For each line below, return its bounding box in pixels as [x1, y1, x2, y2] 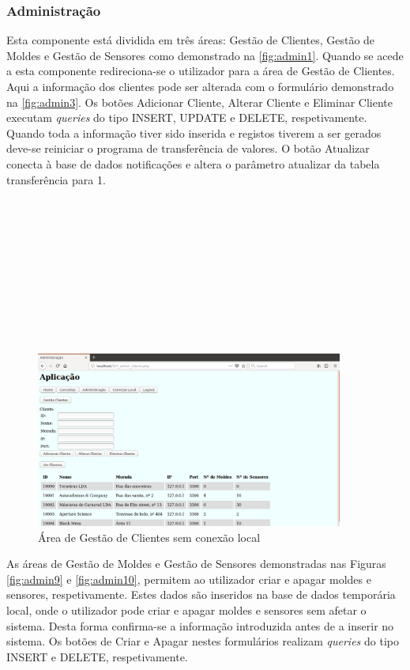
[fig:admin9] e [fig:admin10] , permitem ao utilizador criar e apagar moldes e [6, 570, 371, 587]
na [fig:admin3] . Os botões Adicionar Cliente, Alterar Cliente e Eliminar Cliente [6, 93, 393, 110]
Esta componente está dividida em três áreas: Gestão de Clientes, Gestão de [6, 32, 375, 48]
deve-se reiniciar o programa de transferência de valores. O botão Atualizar [6, 140, 370, 157]
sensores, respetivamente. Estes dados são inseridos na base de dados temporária [6, 586, 396, 603]
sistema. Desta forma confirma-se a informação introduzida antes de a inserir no [6, 617, 394, 634]
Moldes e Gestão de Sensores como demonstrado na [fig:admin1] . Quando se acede [6, 47, 404, 63]
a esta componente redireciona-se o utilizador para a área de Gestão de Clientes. [6, 62, 395, 79]
